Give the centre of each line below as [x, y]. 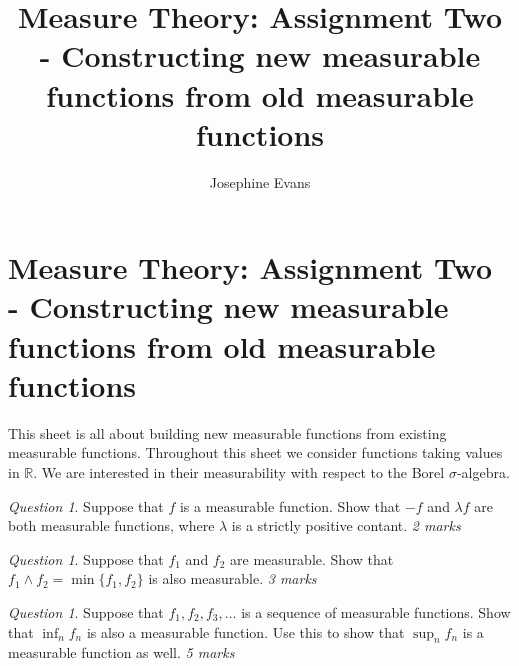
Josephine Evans [260, 181]
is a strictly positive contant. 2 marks [346, 525]
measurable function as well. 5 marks [121, 652]
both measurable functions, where [111, 525]
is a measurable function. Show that [290, 505]
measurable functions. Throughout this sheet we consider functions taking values [255, 452]
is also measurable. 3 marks [232, 578]
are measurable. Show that [312, 558]
